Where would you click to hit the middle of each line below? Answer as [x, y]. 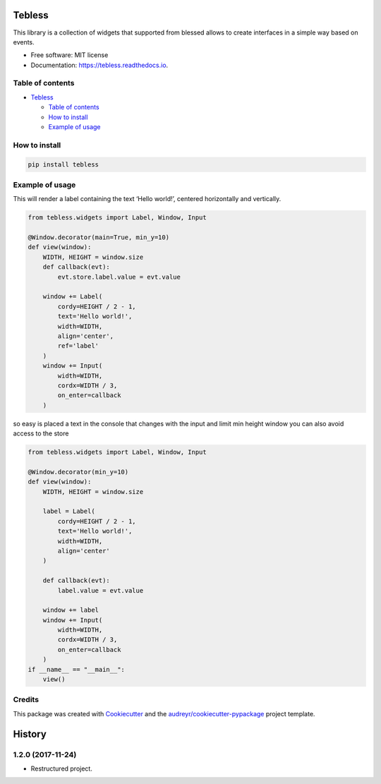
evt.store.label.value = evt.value [119, 277]
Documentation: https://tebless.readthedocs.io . [99, 65]
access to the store [41, 433]
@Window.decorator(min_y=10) [78, 472]
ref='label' [78, 346]
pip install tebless [63, 164]
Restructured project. [62, 768]
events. [24, 42]
